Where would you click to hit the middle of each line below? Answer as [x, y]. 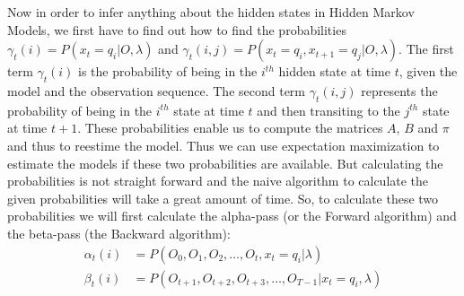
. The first [426, 49]
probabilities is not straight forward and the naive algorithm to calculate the [218, 181]
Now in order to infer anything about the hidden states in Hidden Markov [211, 12]
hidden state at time [334, 71]
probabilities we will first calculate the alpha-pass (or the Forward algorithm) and [232, 216]
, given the [428, 71]
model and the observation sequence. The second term [156, 90]
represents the [399, 90]
